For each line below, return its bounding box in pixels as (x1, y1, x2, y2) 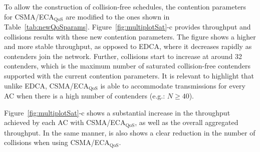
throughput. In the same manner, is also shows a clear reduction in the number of (4, 127, 255, 137)
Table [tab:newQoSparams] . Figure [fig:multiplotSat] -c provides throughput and (4, 21, 251, 32)
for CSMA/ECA (4, 11, 54, 21)
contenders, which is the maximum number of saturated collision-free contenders (4, 60, 251, 71)
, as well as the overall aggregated (135, 117, 238, 127)
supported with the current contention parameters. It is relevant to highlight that (4, 70, 254, 81)
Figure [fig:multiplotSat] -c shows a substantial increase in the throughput (4, 107, 230, 117)
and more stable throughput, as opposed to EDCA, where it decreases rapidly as (4, 41, 252, 51)
